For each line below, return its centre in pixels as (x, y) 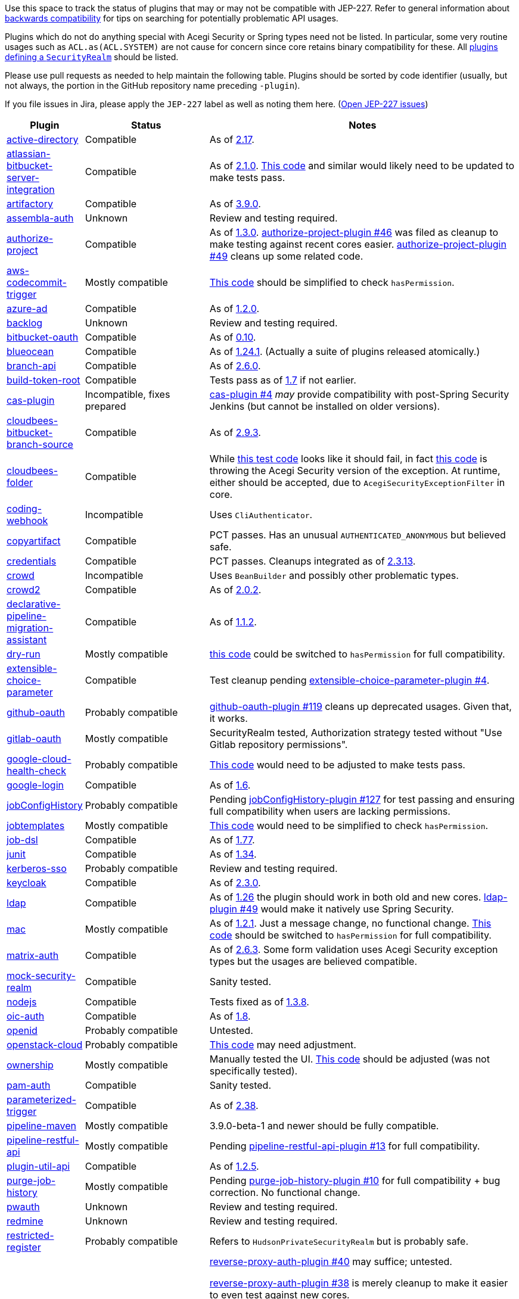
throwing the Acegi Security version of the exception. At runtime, (355, 471)
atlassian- (29, 154)
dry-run (24, 654)
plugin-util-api (38, 1166)
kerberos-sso (37, 868)
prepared (105, 406)
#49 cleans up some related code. (286, 256)
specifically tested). (254, 1071)
